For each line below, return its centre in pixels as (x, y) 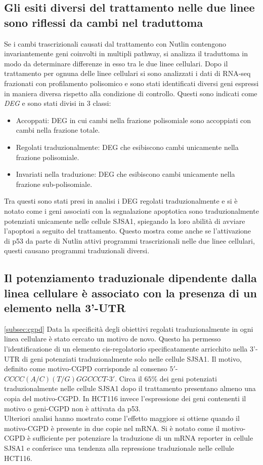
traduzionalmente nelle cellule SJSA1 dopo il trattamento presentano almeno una (130, 388)
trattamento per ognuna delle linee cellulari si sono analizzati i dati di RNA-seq (127, 73)
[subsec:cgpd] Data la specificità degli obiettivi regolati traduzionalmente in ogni (129, 328)
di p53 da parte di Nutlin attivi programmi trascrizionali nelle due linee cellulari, (129, 240)
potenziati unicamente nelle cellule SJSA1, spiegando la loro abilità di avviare (125, 221)
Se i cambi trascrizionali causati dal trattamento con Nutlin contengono (115, 43)
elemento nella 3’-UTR (65, 308)
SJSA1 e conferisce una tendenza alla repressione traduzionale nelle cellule (119, 448)
